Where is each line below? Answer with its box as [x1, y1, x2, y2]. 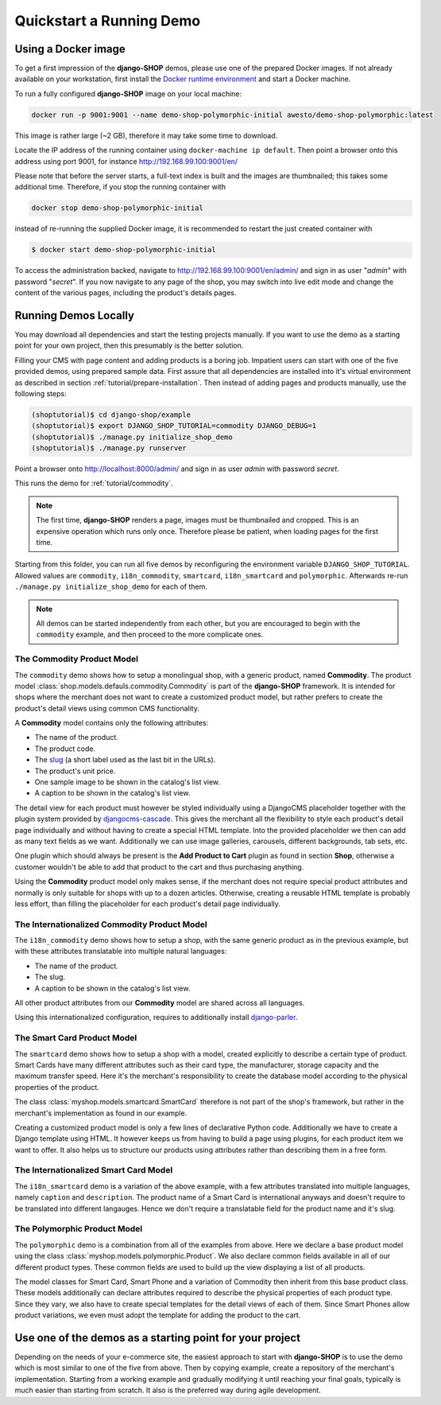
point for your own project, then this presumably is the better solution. [14, 341, 244, 350]
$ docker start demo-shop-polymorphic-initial [31, 245, 216, 255]
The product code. [34, 744, 95, 753]
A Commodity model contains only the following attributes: [14, 718, 209, 728]
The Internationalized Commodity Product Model [14, 919, 208, 930]
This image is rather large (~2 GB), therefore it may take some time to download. [14, 130, 278, 140]
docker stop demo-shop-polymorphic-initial [31, 204, 204, 212]
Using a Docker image [14, 42, 126, 56]
